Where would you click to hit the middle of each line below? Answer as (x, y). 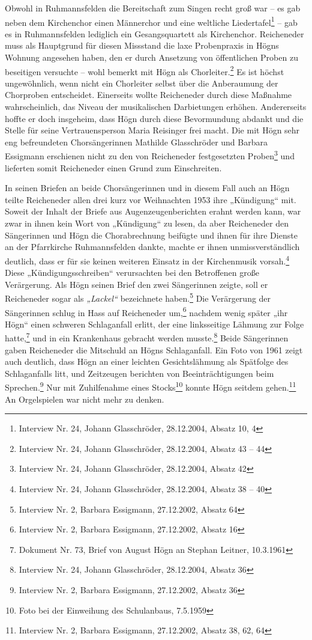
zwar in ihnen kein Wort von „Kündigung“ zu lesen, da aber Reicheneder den (147, 223)
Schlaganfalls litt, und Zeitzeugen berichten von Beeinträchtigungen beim (139, 373)
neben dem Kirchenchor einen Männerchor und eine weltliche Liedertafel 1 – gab (151, 21)
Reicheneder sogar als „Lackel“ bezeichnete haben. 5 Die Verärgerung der (138, 297)
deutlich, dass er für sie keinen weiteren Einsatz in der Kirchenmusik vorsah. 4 (147, 260)
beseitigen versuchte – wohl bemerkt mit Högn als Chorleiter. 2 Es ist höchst (145, 70)
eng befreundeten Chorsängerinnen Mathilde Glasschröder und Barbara (136, 142)
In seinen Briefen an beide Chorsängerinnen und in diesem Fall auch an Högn (147, 188)
